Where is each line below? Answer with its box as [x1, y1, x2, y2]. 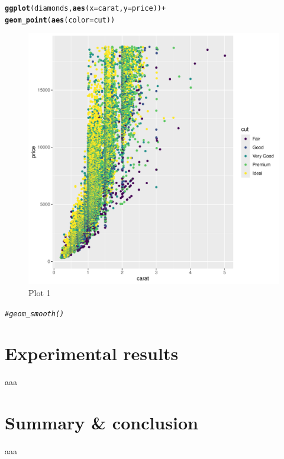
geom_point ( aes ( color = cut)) [5, 15, 115, 24]
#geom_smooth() [5, 309, 64, 318]
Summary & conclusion [5, 410, 198, 435]
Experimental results [5, 341, 179, 365]
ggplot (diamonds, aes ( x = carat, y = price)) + [5, 4, 166, 12]
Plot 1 [28, 286, 51, 298]
